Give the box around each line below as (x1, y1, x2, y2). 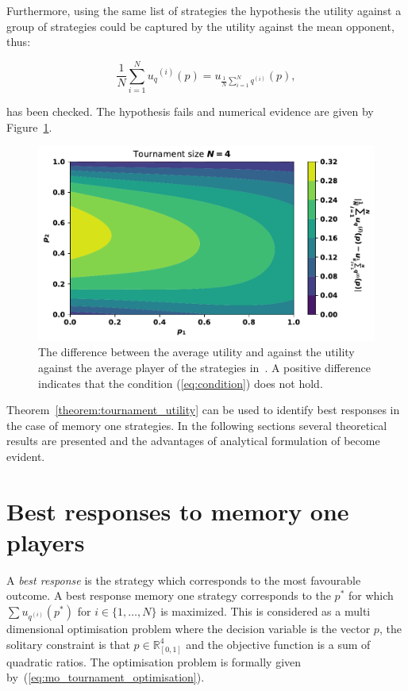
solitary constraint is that (6, 635, 130, 652)
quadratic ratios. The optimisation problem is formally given (6, 653, 302, 670)
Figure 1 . (6, 118, 52, 135)
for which (348, 587, 394, 604)
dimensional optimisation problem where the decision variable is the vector (6, 620, 371, 637)
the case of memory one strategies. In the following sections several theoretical (6, 417, 387, 433)
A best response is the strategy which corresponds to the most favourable (6, 571, 361, 588)
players (6, 525, 85, 558)
